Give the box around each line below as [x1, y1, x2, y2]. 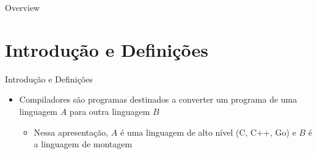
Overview [5, 1, 40, 13]
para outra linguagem [69, 105, 150, 117]
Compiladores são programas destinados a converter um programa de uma [19, 93, 297, 106]
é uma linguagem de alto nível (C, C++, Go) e [120, 125, 296, 138]
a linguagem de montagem [34, 137, 133, 150]
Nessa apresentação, [34, 125, 109, 138]
